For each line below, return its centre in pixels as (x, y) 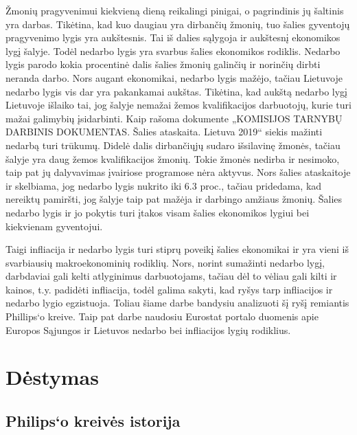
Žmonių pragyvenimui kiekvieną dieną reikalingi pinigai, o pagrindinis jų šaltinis (175, 10)
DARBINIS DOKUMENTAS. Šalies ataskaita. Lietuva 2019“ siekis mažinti (164, 132)
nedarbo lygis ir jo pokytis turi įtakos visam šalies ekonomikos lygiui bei (158, 212)
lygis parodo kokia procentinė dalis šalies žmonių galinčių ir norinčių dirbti (163, 64)
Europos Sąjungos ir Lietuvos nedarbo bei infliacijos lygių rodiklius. (148, 330)
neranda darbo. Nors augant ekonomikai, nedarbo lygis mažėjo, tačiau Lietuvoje (174, 77)
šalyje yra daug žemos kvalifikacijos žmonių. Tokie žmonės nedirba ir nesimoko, (173, 158)
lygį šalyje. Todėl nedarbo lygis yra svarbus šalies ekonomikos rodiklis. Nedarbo (173, 51)
